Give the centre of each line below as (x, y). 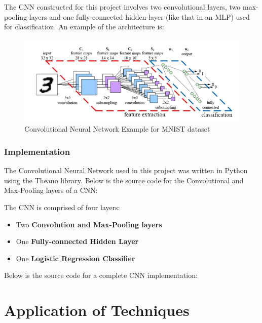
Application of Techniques (97, 310)
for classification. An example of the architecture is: (84, 27)
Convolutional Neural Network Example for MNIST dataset (117, 129)
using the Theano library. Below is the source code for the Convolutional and (124, 180)
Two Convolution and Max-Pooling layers (89, 224)
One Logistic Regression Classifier (76, 258)
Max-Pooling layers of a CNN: (51, 190)
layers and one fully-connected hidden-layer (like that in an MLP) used (139, 16)
